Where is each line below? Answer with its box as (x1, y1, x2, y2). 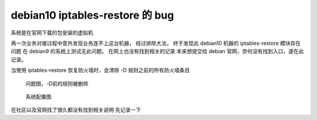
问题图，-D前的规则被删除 (25, 80, 89, 87)
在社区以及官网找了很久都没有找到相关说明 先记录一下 (11, 107, 141, 114)
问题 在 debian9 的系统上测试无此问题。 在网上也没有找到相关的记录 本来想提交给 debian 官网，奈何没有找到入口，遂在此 (11, 48, 304, 55)
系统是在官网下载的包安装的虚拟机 (11, 29, 93, 36)
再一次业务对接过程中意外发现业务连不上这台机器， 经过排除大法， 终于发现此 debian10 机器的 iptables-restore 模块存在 (11, 40, 301, 47)
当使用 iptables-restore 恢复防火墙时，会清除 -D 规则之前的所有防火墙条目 (11, 67, 190, 74)
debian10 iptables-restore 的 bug (11, 9, 174, 22)
